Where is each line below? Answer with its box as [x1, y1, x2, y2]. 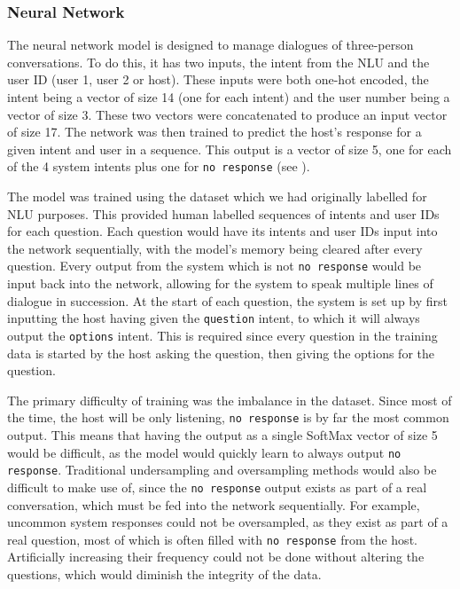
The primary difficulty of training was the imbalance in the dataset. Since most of [7, 390, 452, 409]
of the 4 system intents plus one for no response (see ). [7, 157, 310, 176]
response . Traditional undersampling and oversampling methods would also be [7, 460, 437, 479]
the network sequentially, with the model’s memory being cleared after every [7, 239, 423, 257]
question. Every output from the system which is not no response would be [7, 256, 422, 275]
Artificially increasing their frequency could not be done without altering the [7, 547, 425, 566]
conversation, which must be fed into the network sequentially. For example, [7, 495, 420, 514]
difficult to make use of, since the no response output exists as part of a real [7, 477, 427, 496]
